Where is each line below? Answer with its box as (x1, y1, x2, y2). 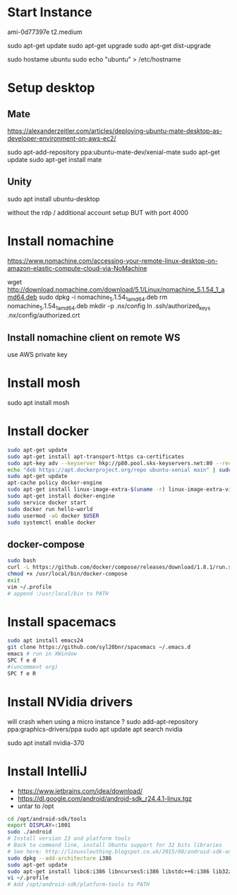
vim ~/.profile (7, 583, 52, 590)
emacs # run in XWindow (7, 650, 78, 657)
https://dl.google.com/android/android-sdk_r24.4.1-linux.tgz (17, 794, 193, 802)
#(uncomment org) (7, 663, 59, 670)
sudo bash (7, 557, 37, 564)
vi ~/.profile (7, 874, 49, 882)
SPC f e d (7, 657, 37, 665)
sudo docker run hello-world (7, 505, 93, 513)
